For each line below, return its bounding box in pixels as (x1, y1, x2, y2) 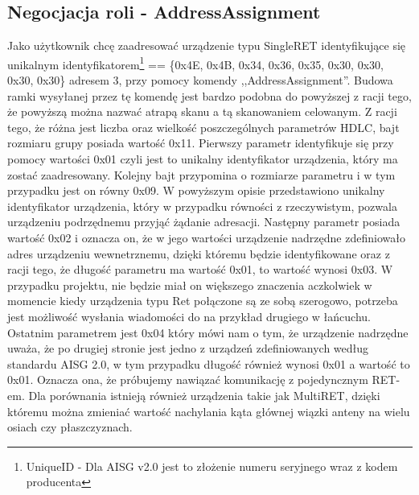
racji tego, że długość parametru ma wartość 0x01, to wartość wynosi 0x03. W (7, 261, 393, 278)
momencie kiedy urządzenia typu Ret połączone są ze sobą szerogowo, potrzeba (7, 292, 398, 309)
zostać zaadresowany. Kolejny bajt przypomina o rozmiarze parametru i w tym (7, 166, 396, 183)
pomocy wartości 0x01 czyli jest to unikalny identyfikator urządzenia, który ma (7, 151, 398, 167)
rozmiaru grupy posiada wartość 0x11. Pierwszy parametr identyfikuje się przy (7, 134, 394, 151)
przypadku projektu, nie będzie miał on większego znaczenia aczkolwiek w (7, 276, 372, 293)
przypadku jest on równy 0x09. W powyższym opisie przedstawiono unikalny (7, 182, 385, 199)
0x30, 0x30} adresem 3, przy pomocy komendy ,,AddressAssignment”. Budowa (7, 72, 393, 89)
